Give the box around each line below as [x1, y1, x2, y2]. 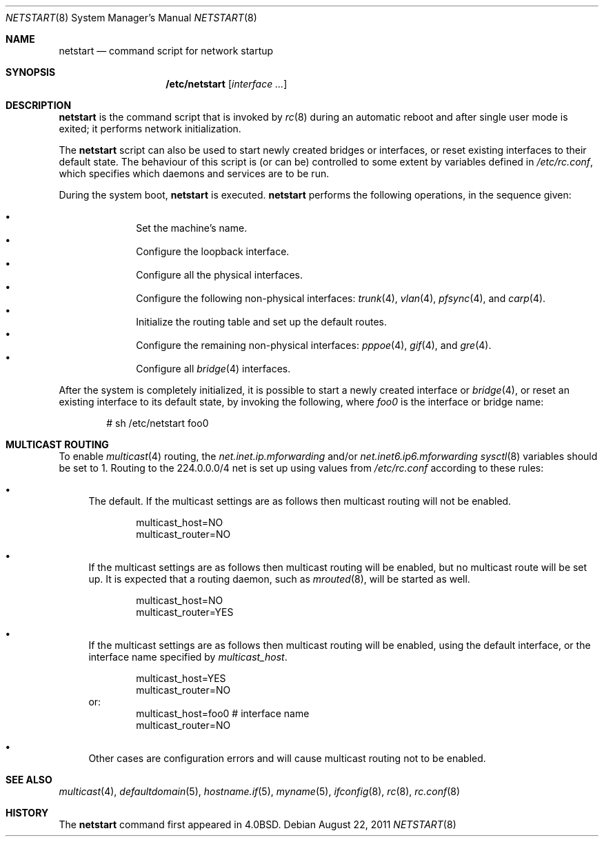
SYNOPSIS [6, 66, 56, 78]
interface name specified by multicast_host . [88, 651, 288, 663]
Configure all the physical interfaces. [136, 269, 303, 281]
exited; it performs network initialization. [59, 123, 241, 134]
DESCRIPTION [6, 99, 72, 111]
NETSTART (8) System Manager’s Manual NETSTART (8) [6, 12, 257, 23]
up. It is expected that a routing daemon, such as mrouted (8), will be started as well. [88, 573, 470, 585]
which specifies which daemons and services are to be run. [59, 168, 330, 179]
